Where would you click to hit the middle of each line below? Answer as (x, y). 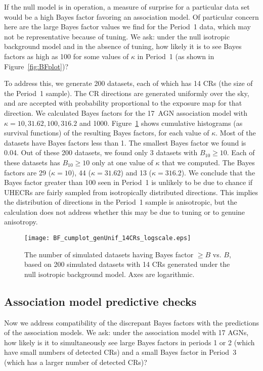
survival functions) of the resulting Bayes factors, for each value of (107, 133)
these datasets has (32, 162)
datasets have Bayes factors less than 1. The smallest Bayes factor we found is (125, 142)
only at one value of (122, 162)
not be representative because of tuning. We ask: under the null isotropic (117, 36)
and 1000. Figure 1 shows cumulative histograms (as (161, 123)
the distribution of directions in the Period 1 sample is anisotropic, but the (121, 202)
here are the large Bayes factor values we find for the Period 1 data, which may (128, 27)
